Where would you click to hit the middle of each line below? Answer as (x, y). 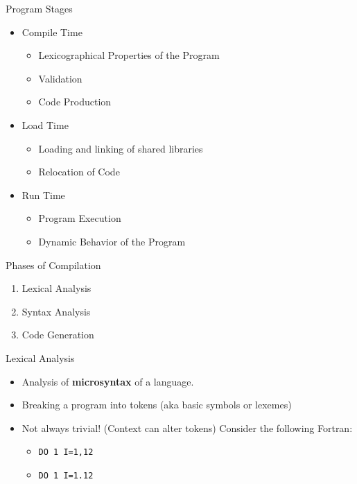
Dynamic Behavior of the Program (112, 241)
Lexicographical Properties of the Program (129, 55)
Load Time (45, 124)
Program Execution (80, 218)
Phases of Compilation (53, 265)
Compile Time (52, 32)
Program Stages (39, 8)
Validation (60, 78)
